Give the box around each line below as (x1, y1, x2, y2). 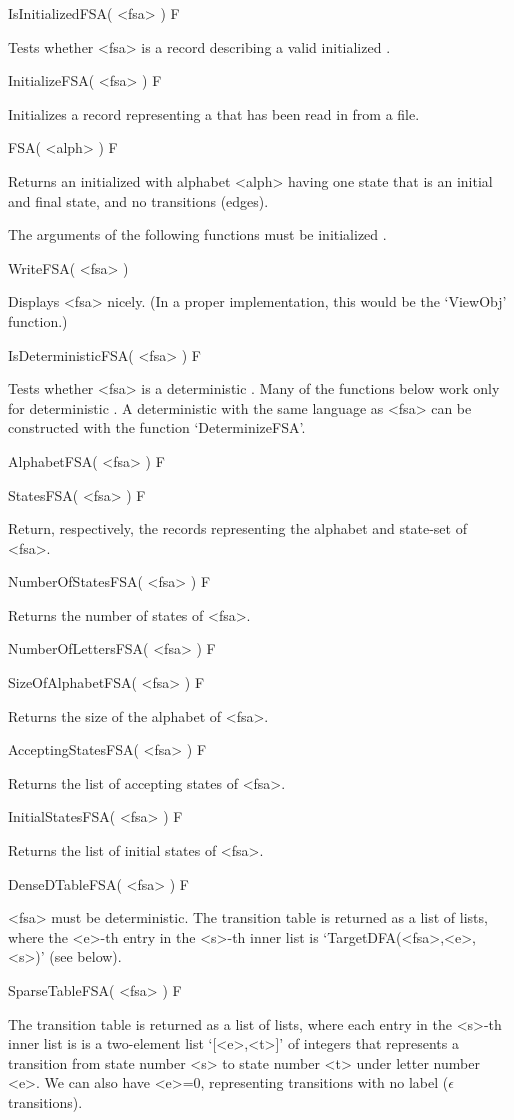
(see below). (49, 946, 122, 967)
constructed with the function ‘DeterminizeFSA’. (8, 417, 306, 438)
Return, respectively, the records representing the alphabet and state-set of (8, 518, 467, 539)
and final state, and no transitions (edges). (8, 190, 269, 211)
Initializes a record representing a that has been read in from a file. (8, 103, 420, 124)
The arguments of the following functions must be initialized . (8, 224, 387, 245)
